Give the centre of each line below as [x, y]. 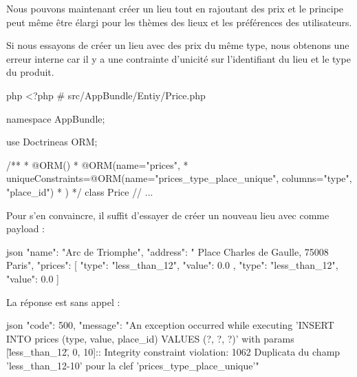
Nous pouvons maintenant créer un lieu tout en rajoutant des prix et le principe [175, 8]
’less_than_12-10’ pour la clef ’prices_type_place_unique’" [133, 365]
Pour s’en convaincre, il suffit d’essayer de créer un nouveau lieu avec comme [168, 215]
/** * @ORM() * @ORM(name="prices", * [97, 164]
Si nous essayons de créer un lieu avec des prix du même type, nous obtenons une [178, 45]
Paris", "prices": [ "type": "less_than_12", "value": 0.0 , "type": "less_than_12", [172, 265]
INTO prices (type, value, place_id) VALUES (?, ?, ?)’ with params [150, 338]
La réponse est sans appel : [63, 302]
